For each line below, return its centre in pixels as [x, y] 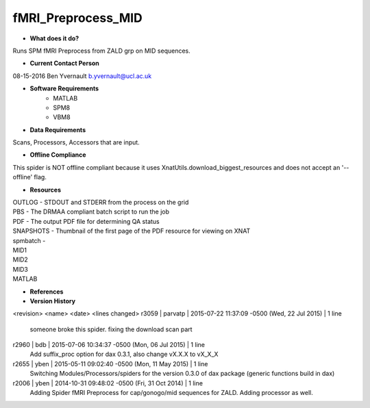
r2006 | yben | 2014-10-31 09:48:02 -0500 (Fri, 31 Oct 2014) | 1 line [108, 383]
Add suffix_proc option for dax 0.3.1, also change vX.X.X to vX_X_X [124, 354]
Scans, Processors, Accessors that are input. [76, 142]
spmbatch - [29, 240]
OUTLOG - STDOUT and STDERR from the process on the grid [101, 203]
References [47, 292]
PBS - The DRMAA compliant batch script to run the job [91, 212]
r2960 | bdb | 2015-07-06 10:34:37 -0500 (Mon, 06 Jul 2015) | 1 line [109, 345]
